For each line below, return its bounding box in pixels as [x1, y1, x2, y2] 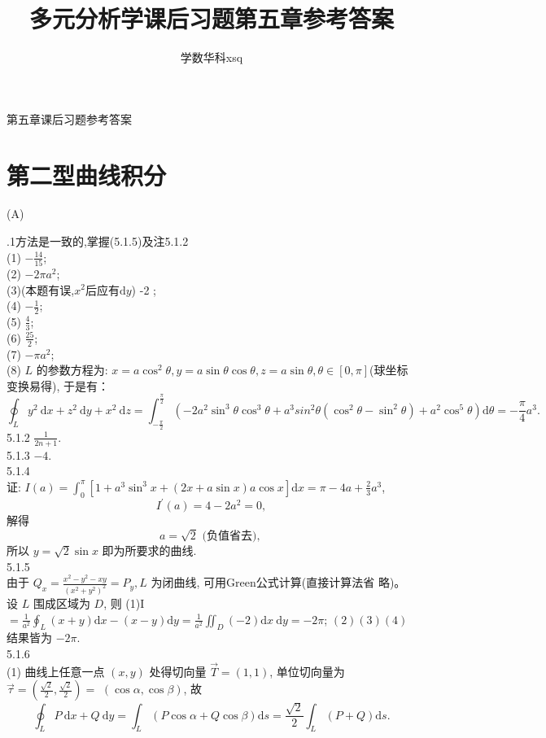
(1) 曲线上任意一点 [7, 662, 105, 679]
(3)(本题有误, [7, 281, 75, 298]
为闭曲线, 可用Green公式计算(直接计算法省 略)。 [151, 574, 406, 591]
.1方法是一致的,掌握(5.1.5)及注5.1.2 [7, 233, 189, 250]
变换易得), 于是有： [7, 377, 109, 394]
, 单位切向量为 [269, 662, 345, 679]
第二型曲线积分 [7, 158, 167, 191]
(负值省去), [202, 530, 260, 542]
